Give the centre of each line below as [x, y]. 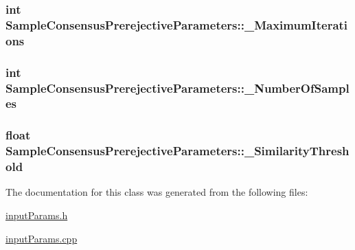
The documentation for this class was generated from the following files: [157, 192]
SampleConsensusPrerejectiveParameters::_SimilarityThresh [177, 151]
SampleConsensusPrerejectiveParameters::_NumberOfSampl [177, 88]
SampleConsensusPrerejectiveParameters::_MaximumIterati [177, 24]
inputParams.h [37, 215]
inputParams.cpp [42, 238]
